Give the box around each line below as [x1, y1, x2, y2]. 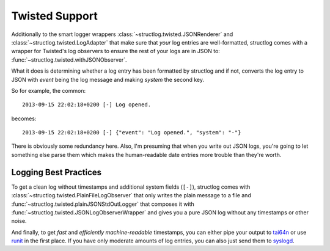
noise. [11, 217, 27, 225]
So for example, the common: [11, 87, 86, 94]
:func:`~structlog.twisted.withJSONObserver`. [11, 56, 128, 64]
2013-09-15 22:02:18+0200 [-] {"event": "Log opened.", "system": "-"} [22, 129, 241, 136]
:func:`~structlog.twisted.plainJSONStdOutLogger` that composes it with [11, 200, 195, 208]
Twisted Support [11, 9, 98, 23]
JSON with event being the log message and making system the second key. [11, 76, 205, 83]
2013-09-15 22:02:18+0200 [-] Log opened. [22, 101, 152, 108]
